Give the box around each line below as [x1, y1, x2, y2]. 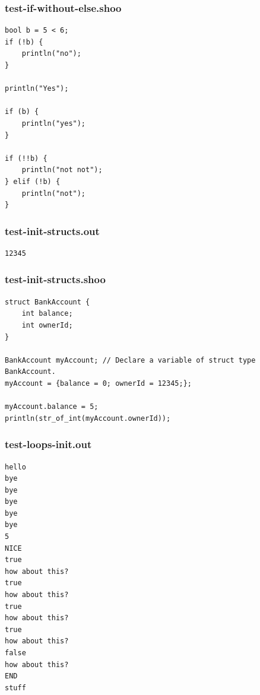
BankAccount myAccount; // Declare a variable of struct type [5, 356, 256, 364]
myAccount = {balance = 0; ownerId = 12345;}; [5, 379, 192, 388]
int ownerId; [21, 320, 73, 329]
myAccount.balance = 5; [5, 402, 99, 411]
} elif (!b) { [5, 177, 61, 186]
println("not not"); [21, 166, 103, 174]
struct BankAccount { [5, 297, 90, 306]
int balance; [21, 309, 73, 318]
